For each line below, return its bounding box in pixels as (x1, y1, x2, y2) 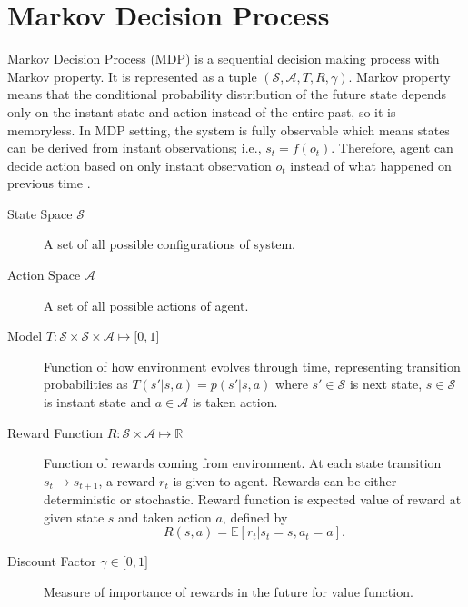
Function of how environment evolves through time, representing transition (44, 356, 461, 375)
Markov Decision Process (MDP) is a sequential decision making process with (7, 49, 440, 68)
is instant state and (44, 393, 152, 412)
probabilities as (44, 374, 128, 393)
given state (44, 507, 105, 526)
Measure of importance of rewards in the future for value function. (44, 582, 413, 602)
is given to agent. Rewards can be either (173, 471, 397, 490)
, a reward (98, 471, 155, 490)
